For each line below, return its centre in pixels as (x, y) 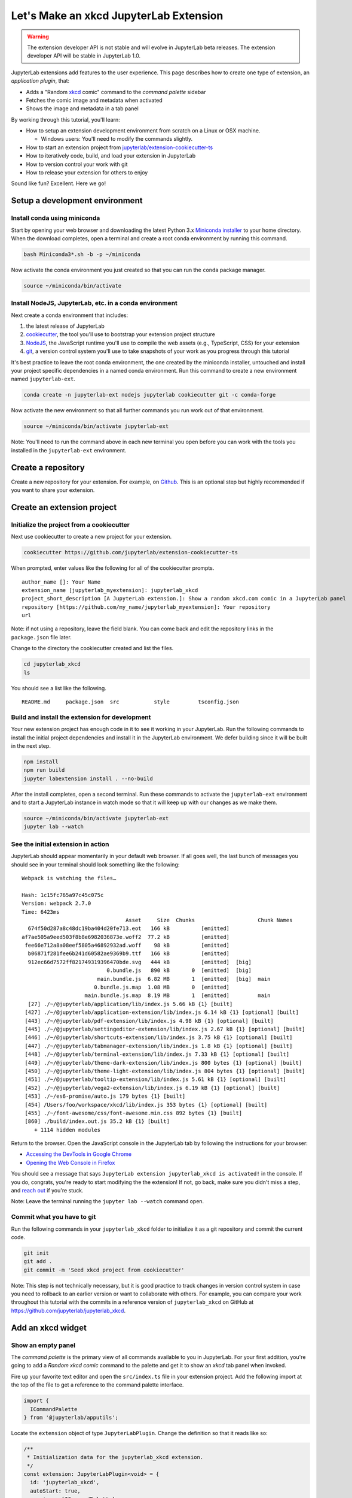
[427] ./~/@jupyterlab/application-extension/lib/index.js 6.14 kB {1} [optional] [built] (162, 1012)
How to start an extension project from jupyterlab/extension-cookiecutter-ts (120, 147)
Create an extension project (64, 507)
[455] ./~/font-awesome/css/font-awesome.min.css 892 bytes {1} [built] (134, 1113)
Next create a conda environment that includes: (70, 315)
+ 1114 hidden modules (67, 1130)
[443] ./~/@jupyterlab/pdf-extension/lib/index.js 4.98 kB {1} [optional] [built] (149, 1021)
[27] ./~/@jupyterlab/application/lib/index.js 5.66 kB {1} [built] (130, 1004)
